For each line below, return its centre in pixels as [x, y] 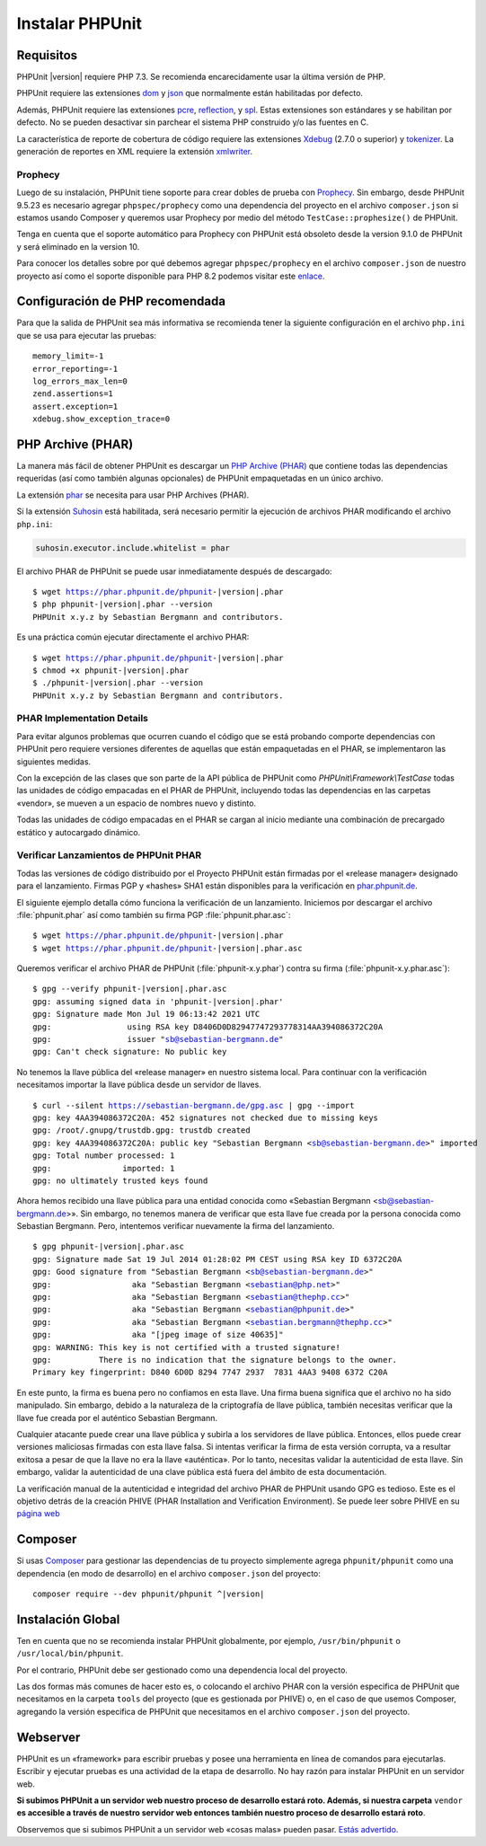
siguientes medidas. [54, 761]
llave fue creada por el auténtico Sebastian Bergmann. [117, 1418]
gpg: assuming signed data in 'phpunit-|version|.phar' [158, 1001]
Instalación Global [68, 1619]
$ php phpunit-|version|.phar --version [123, 605]
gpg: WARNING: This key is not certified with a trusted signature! [186, 1347]
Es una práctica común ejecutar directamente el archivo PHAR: [133, 637]
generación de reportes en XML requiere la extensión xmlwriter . [135, 152]
